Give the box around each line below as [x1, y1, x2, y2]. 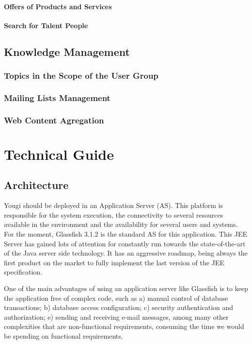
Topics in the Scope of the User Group [4, 69, 158, 82]
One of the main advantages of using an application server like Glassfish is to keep [4, 283, 248, 293]
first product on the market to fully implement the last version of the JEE [4, 257, 224, 267]
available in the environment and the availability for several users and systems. [4, 219, 238, 229]
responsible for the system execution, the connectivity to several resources [4, 209, 223, 220]
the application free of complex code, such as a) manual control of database [4, 292, 228, 303]
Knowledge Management [4, 44, 130, 59]
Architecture [4, 177, 69, 192]
